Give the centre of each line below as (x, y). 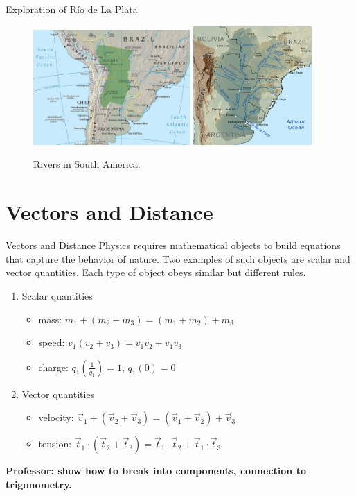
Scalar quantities (57, 295)
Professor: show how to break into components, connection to (156, 471)
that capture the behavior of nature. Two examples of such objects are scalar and (178, 258)
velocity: (56, 417)
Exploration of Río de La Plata (72, 9)
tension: (55, 444)
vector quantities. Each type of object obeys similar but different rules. (156, 272)
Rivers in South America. (87, 164)
